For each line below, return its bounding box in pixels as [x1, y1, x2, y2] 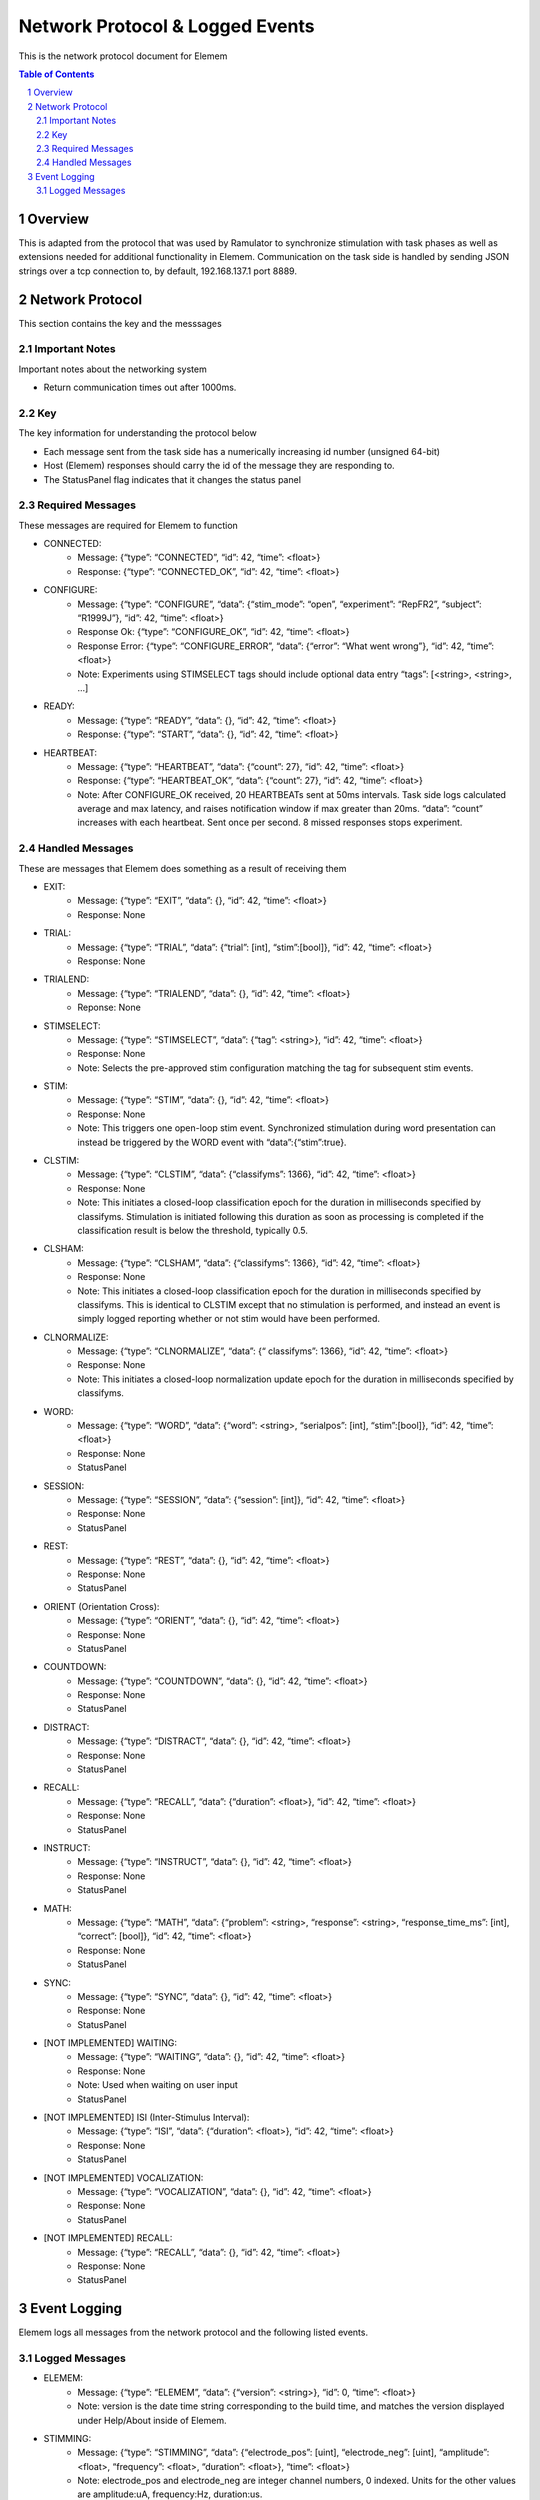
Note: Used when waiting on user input [77, 2079, 239, 2091]
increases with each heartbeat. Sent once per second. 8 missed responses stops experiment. [77, 816, 463, 829]
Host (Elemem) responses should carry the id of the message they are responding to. [43, 460, 395, 472]
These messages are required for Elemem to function [18, 519, 239, 531]
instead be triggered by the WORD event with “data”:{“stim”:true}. [77, 1136, 347, 1148]
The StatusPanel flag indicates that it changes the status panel [43, 473, 302, 485]
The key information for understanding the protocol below [18, 427, 257, 439]
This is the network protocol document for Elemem [18, 50, 228, 62]
